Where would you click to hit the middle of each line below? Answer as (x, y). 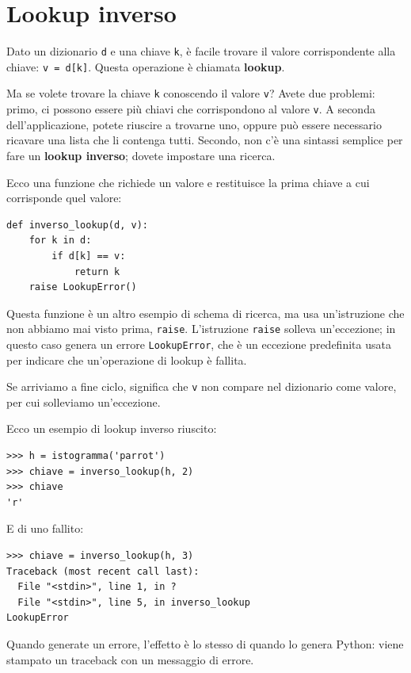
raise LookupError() (83, 287)
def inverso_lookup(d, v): (77, 225)
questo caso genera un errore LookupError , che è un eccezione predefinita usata (199, 344)
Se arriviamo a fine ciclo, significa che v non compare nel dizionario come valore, (202, 386)
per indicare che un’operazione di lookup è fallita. (127, 359)
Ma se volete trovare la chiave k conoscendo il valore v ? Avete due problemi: (191, 93)
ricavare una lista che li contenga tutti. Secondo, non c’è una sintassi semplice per (205, 140)
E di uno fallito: (45, 528)
